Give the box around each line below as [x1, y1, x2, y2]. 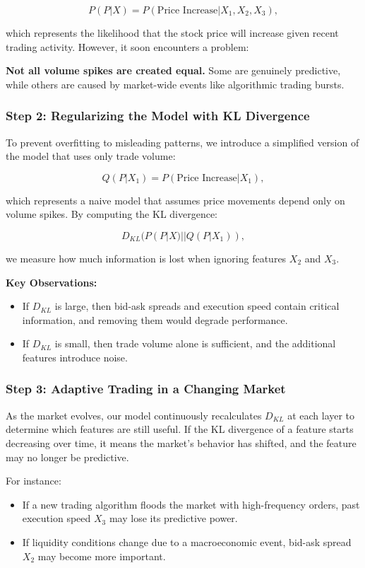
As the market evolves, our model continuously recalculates [6, 407, 262, 422]
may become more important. [37, 548, 166, 563]
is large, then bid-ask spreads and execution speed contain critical [54, 299, 340, 313]
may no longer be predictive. [6, 449, 129, 464]
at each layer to [287, 407, 355, 422]
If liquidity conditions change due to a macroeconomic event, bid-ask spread [22, 534, 352, 549]
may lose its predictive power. [109, 511, 238, 526]
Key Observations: [6, 274, 97, 289]
